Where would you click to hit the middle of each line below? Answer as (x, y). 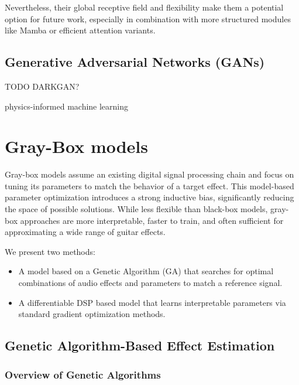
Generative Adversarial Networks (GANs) (135, 62)
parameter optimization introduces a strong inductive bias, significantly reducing (149, 197)
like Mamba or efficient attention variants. (80, 30)
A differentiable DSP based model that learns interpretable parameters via (152, 302)
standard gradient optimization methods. (92, 314)
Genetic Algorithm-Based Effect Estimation (140, 345)
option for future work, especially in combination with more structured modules (148, 18)
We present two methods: (50, 251)
